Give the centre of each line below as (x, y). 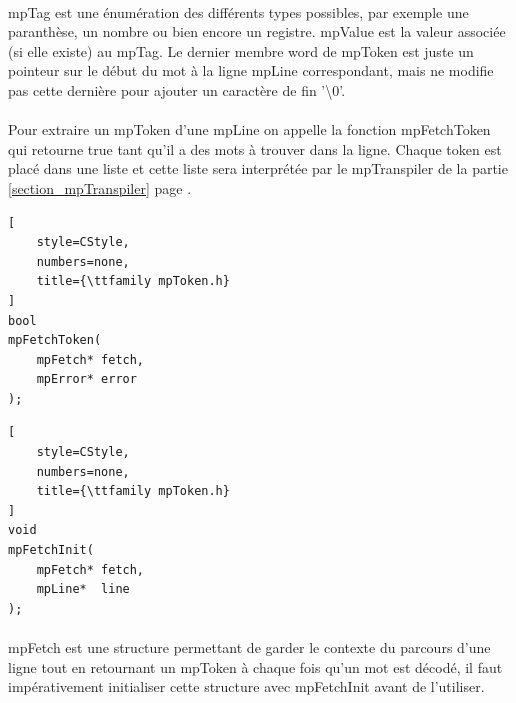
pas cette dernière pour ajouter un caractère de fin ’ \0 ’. (177, 89)
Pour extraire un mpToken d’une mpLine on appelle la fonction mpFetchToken (249, 129)
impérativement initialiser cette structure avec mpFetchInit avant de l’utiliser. (246, 686)
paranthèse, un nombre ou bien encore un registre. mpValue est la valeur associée (257, 31)
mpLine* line (83, 589)
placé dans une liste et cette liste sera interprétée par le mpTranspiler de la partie (258, 168)
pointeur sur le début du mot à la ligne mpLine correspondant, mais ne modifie (251, 70)
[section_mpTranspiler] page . (100, 187)
